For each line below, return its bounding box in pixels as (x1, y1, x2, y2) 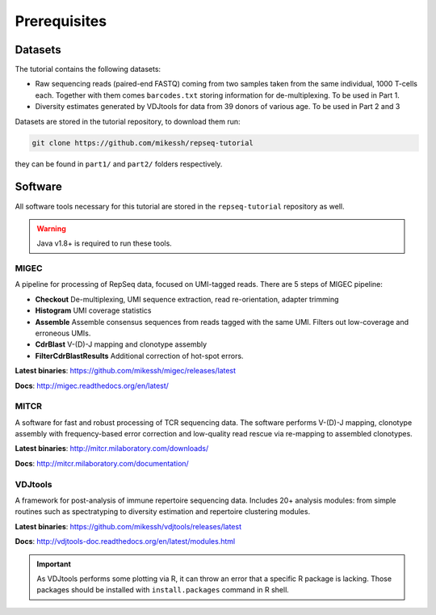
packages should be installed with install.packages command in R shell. (36, 585, 290, 595)
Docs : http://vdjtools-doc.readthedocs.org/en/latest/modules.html (15, 537, 236, 546)
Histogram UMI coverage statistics (35, 305, 152, 315)
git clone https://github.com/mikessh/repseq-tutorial (31, 138, 254, 147)
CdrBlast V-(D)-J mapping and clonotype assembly (35, 339, 208, 349)
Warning (36, 223, 66, 234)
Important (36, 558, 72, 569)
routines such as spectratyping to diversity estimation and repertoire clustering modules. (15, 507, 311, 516)
